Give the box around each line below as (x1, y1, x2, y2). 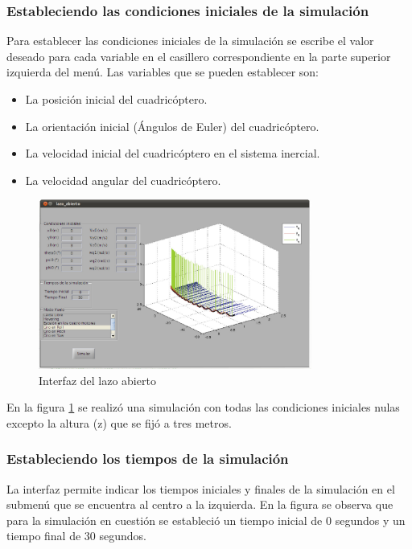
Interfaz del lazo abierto (39, 371, 156, 388)
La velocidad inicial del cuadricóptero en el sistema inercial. (25, 145, 320, 162)
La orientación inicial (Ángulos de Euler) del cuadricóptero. (25, 117, 319, 134)
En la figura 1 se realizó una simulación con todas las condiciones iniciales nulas (6, 399, 400, 416)
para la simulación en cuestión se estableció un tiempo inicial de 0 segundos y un (6, 511, 406, 528)
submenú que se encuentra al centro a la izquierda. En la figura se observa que (6, 496, 393, 513)
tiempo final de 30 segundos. (6, 527, 146, 544)
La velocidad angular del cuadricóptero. (25, 171, 221, 188)
